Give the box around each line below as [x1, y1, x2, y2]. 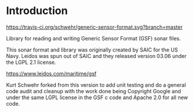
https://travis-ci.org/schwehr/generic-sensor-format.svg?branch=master [6, 23, 183, 30]
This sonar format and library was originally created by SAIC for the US [6, 46, 178, 53]
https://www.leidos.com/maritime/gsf [6, 70, 97, 77]
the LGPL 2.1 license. [6, 59, 56, 66]
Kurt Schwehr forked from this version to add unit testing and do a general [6, 81, 186, 89]
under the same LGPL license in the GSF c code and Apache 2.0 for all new [6, 94, 188, 101]
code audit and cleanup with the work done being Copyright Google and [6, 87, 181, 94]
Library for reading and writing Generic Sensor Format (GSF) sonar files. [6, 35, 181, 42]
